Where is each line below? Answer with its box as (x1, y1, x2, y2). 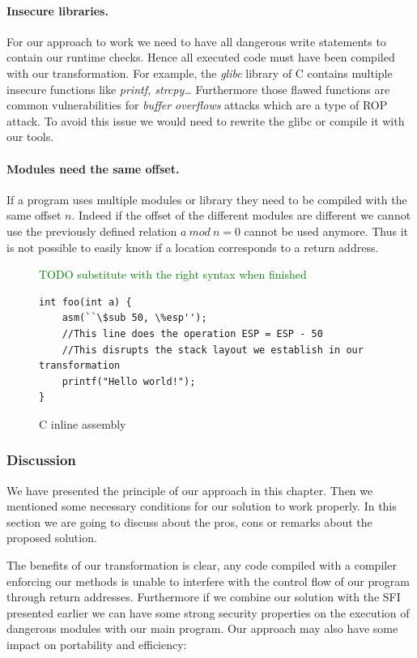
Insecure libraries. (6, 2, 109, 19)
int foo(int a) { (39, 296, 132, 308)
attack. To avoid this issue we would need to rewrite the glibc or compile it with (6, 112, 405, 129)
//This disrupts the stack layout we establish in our (62, 344, 364, 356)
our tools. (6, 128, 54, 145)
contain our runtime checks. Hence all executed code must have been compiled (6, 49, 395, 66)
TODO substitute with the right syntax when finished (39, 266, 307, 283)
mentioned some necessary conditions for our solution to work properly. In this (6, 498, 397, 515)
